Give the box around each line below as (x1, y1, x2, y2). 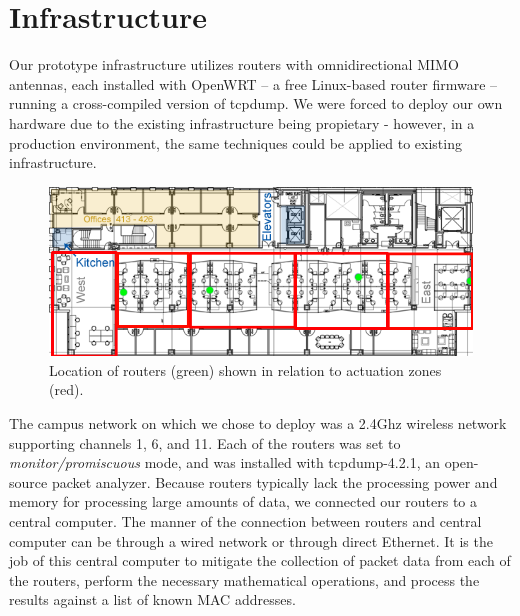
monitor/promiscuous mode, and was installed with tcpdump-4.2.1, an (9, 452, 440, 473)
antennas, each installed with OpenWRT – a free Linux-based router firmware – (9, 73, 498, 94)
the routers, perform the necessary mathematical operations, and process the (9, 569, 480, 590)
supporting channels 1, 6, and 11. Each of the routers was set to (9, 432, 401, 453)
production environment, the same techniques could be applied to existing (9, 132, 462, 153)
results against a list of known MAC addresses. (9, 589, 296, 610)
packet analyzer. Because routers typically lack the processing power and (51, 471, 498, 492)
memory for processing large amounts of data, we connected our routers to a (9, 491, 477, 512)
